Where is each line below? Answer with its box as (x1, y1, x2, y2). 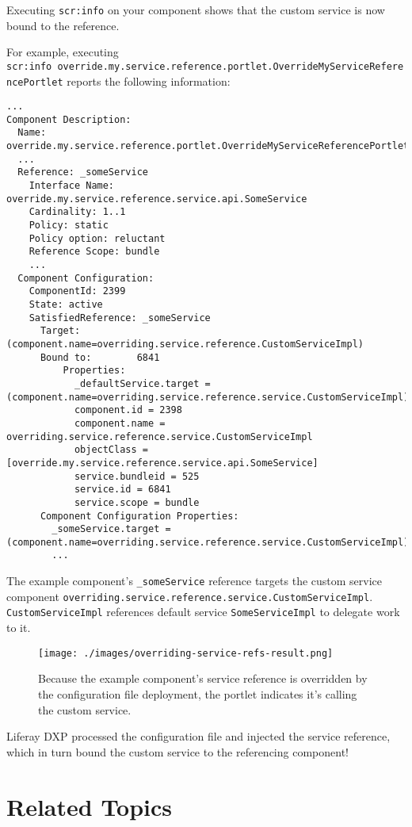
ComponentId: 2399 (29, 285, 126, 297)
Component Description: (6, 113, 132, 125)
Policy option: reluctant (29, 232, 166, 244)
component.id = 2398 (74, 404, 182, 416)
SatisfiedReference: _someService (29, 312, 211, 324)
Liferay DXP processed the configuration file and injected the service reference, (6, 728, 391, 745)
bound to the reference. (6, 17, 120, 33)
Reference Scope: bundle (29, 246, 160, 258)
